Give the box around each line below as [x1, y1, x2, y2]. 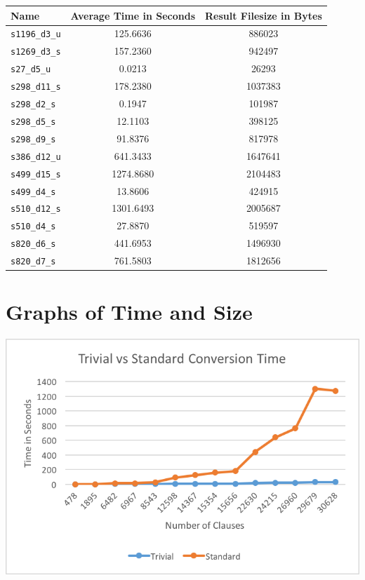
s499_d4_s [11, 187, 56, 197]
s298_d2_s [11, 99, 56, 109]
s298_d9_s [11, 134, 56, 144]
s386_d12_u [11, 151, 61, 162]
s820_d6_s [11, 239, 56, 250]
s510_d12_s [11, 204, 61, 215]
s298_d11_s [11, 82, 61, 93]
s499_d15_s [11, 169, 61, 180]
